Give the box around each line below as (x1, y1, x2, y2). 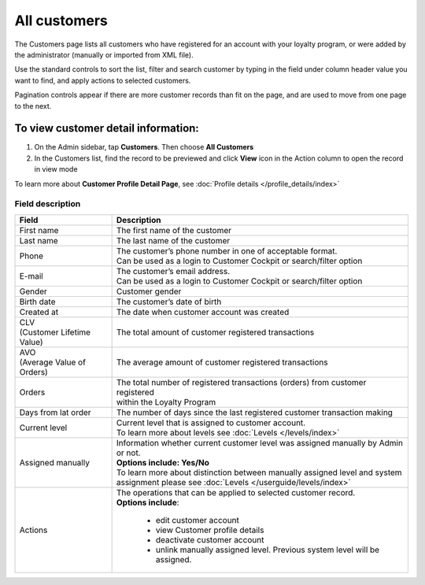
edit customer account (155, 514, 240, 525)
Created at (19, 306, 59, 317)
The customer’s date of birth (116, 296, 222, 307)
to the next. (14, 101, 52, 110)
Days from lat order (19, 406, 91, 417)
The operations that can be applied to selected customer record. (116, 487, 356, 498)
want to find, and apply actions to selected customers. (14, 76, 191, 85)
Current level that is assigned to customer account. (116, 417, 306, 428)
